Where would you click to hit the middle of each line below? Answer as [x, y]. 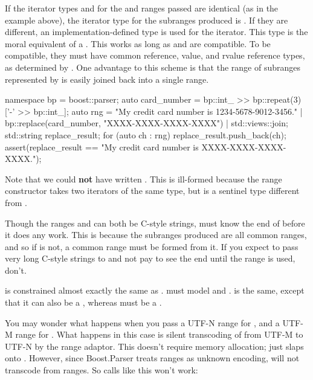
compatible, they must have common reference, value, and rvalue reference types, [155, 55]
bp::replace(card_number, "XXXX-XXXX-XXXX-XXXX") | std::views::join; [147, 123]
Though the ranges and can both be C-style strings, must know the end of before [155, 223]
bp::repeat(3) [277, 99]
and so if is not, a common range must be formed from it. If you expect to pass [152, 246]
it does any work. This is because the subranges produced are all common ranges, [156, 235]
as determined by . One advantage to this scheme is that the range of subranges [153, 67]
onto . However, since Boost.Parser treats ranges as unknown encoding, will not [152, 358]
